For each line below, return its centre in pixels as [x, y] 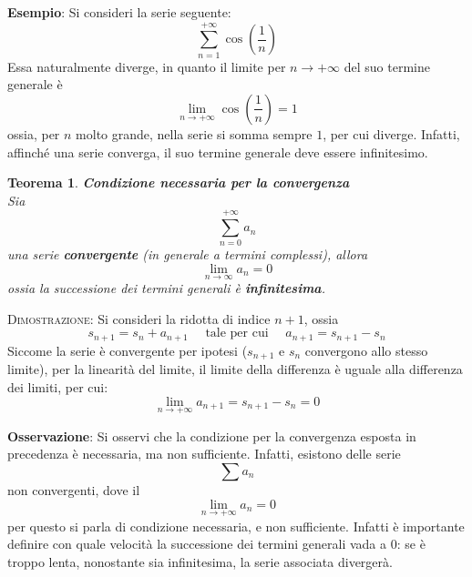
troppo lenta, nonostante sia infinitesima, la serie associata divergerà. [200, 561]
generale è [35, 84]
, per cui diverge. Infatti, [391, 133]
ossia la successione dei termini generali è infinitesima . [166, 288]
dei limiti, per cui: [58, 386]
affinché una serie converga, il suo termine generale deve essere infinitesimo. [218, 152]
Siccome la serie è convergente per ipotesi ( [128, 350]
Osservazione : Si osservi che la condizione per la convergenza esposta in [212, 435]
